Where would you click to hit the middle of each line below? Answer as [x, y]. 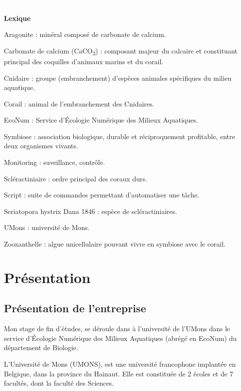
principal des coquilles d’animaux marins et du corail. [84, 61]
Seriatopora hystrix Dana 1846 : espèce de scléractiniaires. [91, 211]
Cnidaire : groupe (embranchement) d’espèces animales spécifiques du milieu [118, 78]
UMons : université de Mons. [47, 227]
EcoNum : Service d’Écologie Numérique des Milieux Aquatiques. [101, 120]
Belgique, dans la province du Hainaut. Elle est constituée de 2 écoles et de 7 [119, 373]
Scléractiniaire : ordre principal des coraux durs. [76, 178]
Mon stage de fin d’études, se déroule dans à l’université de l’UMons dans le [117, 329]
